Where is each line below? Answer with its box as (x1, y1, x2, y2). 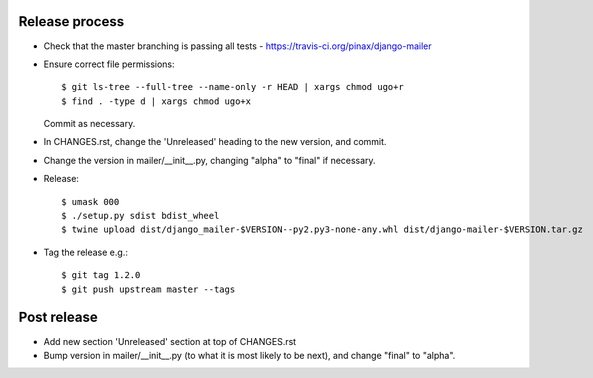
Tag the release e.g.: (43, 246, 129, 258)
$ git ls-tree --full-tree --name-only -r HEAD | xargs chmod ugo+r (61, 81, 404, 93)
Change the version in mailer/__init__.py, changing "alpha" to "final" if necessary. (43, 154, 376, 166)
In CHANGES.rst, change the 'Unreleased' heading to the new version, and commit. (43, 136, 387, 148)
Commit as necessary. (43, 118, 136, 130)
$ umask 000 (61, 196, 120, 207)
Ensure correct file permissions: (43, 58, 175, 70)
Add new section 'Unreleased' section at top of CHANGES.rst (43, 335, 297, 347)
